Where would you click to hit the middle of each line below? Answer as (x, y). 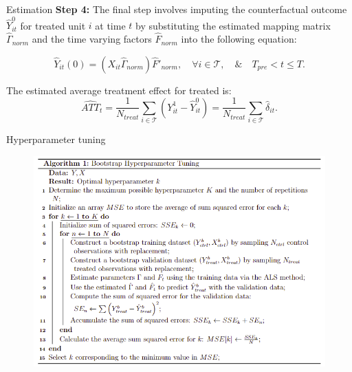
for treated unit (53, 25)
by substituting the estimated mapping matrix (233, 25)
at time (110, 25)
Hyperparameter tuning (56, 139)
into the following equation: (239, 39)
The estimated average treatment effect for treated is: (119, 90)
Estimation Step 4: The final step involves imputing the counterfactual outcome (177, 9)
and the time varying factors (92, 39)
